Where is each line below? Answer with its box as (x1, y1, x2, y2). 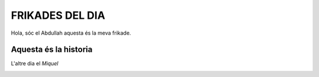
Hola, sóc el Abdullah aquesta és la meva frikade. (11, 29, 131, 36)
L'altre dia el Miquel (11, 60, 58, 67)
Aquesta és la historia (11, 45, 93, 55)
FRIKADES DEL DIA (11, 9, 106, 22)
